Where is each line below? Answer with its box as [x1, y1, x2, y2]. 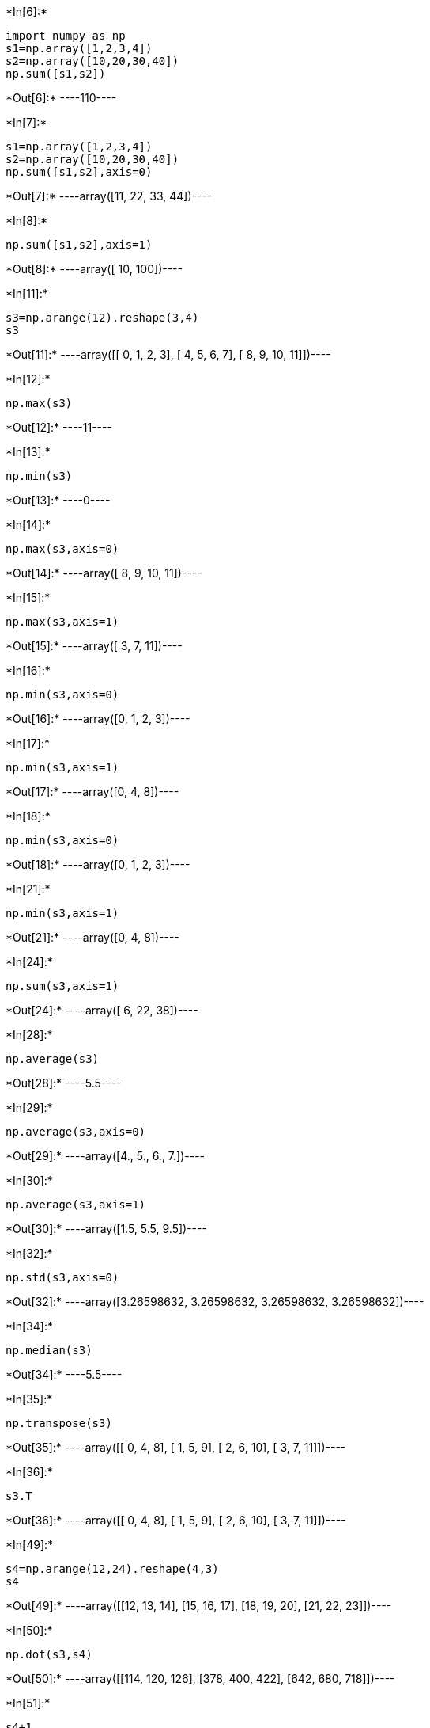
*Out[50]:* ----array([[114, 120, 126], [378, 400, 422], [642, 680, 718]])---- [6, 1672, 395, 1685]
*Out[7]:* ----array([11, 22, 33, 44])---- [6, 189, 213, 203]
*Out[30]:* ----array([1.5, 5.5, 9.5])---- [6, 1222, 207, 1235]
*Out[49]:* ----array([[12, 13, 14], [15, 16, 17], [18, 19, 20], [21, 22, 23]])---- [6, 1599, 392, 1612]
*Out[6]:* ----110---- [6, 91, 117, 105]
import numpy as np [6, 29, 126, 42]
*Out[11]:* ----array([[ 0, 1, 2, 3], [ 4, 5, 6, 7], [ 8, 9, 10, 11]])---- [6, 348, 331, 361]
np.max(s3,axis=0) [6, 542, 119, 555]
